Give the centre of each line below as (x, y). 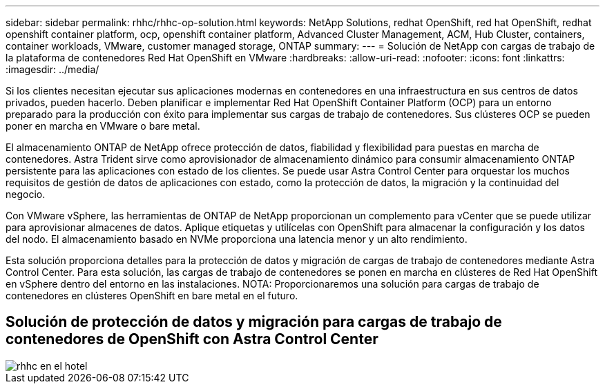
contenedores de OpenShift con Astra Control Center (192, 339)
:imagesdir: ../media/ (52, 69)
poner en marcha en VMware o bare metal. (103, 126)
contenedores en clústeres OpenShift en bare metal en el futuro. (152, 296)
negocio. (26, 194)
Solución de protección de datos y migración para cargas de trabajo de (254, 322)
